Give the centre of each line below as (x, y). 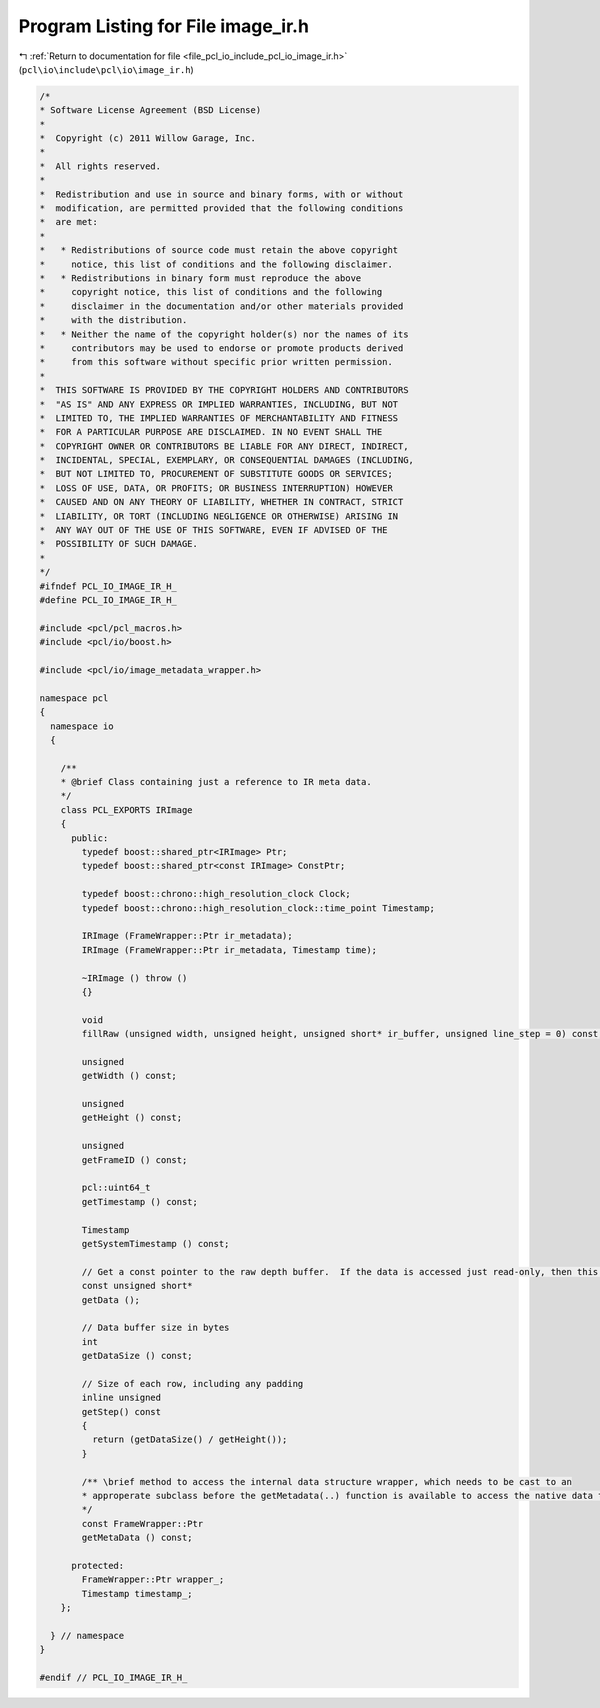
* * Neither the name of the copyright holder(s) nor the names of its (224, 334)
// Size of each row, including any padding (192, 1383)
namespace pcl (74, 698)
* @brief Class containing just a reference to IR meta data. (216, 782)
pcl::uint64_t (116, 1188)
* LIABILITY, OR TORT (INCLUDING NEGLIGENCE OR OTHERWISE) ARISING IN (219, 516)
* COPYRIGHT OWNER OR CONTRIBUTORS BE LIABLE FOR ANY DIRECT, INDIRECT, (224, 446)
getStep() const (121, 1411)
